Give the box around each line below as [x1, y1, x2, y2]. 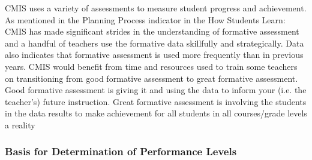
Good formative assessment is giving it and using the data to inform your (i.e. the [5, 84, 307, 96]
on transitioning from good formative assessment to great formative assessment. [5, 72, 298, 84]
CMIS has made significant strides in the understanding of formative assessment [5, 25, 299, 38]
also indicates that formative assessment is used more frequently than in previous [5, 48, 304, 61]
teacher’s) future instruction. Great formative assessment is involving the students [5, 95, 307, 107]
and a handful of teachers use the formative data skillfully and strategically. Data [5, 36, 304, 49]
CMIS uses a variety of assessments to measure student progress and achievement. [5, 2, 307, 14]
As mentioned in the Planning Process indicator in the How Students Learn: [5, 13, 286, 26]
